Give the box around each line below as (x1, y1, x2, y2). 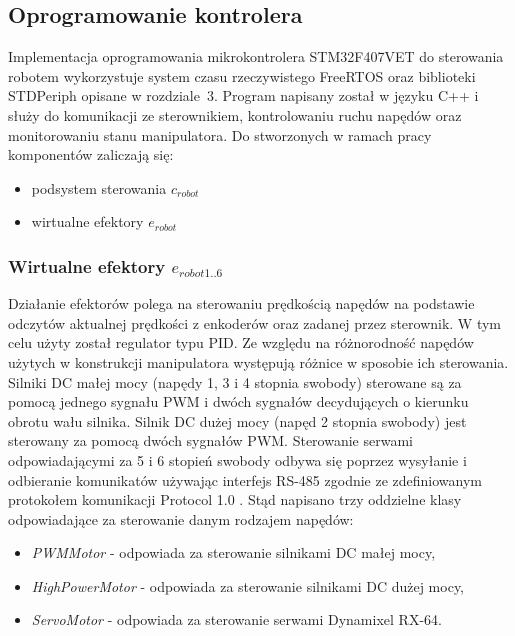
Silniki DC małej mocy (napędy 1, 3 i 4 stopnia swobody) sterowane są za (8, 371, 462, 392)
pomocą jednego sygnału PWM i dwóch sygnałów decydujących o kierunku (8, 391, 469, 412)
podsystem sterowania (31, 177, 167, 198)
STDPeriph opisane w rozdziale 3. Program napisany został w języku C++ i (8, 85, 479, 106)
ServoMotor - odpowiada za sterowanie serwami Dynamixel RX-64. (31, 609, 442, 630)
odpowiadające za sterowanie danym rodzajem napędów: (8, 508, 354, 529)
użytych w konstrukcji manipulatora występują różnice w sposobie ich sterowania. (8, 351, 509, 372)
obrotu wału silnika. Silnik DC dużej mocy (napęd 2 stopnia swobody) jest (8, 410, 467, 431)
